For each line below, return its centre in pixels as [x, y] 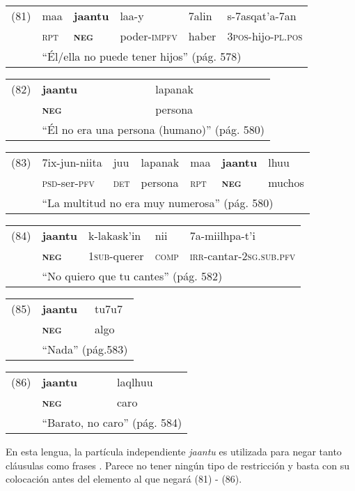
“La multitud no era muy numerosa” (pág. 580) [158, 203]
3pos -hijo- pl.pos [265, 36]
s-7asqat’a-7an [262, 16]
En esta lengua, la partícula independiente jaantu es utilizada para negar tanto [174, 451]
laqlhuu [135, 382]
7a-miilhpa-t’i [222, 235]
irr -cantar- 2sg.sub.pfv [243, 256]
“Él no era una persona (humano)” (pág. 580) [153, 129]
